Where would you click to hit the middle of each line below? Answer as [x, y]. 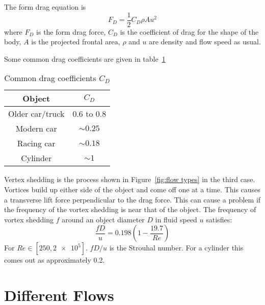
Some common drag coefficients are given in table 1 [85, 58]
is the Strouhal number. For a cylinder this [176, 248]
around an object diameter [103, 219]
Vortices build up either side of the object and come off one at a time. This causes [132, 189]
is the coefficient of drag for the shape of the [189, 31]
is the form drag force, [71, 31]
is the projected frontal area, [76, 42]
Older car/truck [36, 114]
